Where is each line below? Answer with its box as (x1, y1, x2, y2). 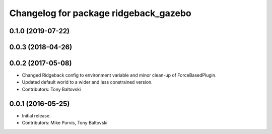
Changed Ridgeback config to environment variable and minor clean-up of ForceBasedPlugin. (22, 72, 217, 78)
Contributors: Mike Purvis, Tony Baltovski (22, 120, 108, 126)
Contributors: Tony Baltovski (22, 86, 81, 92)
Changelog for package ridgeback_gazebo (9, 8, 191, 19)
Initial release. (22, 112, 51, 118)
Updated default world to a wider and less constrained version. (22, 79, 153, 85)
